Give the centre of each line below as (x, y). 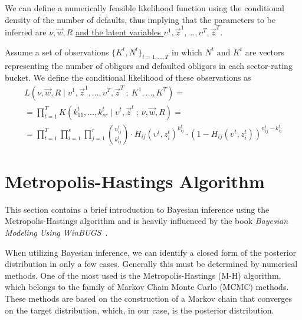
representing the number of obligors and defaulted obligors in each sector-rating (149, 66)
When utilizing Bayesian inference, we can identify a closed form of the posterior (151, 252)
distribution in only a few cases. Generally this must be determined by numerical (151, 264)
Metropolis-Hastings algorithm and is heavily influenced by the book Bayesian (147, 221)
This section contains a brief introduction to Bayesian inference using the (137, 209)
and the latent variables (118, 32)
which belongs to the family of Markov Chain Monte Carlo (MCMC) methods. (147, 287)
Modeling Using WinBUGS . (56, 232)
